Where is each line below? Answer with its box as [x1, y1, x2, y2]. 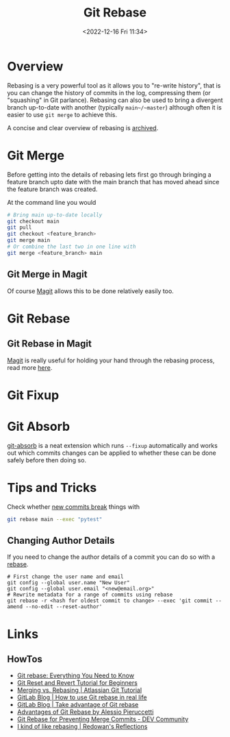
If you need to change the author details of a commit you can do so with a [7, 553, 216, 561]
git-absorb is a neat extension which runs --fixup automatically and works [7, 441, 218, 449]
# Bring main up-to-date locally [7, 211, 103, 218]
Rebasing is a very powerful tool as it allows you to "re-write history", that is [7, 81, 221, 90]
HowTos [7, 653, 43, 665]
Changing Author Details [7, 534, 115, 546]
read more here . [7, 363, 53, 371]
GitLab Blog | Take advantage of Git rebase [16, 701, 139, 709]
